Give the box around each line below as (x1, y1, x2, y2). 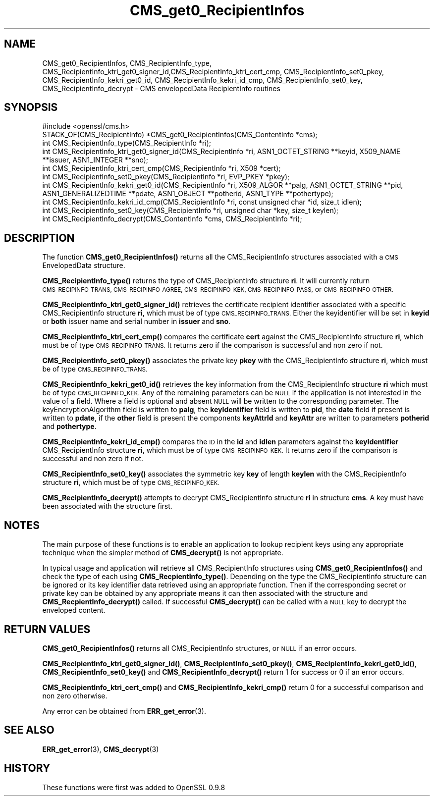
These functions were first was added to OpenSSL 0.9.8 (42, 783, 225, 792)
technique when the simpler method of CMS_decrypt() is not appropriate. (42, 548, 283, 557)
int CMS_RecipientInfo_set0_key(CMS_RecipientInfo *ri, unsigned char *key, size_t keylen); (42, 206, 338, 215)
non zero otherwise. (42, 691, 108, 700)
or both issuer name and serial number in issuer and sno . (42, 317, 231, 326)
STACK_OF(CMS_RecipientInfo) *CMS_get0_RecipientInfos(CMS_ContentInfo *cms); (42, 130, 318, 139)
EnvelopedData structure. (42, 261, 125, 270)
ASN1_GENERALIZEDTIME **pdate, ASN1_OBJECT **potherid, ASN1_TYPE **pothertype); (42, 189, 333, 198)
